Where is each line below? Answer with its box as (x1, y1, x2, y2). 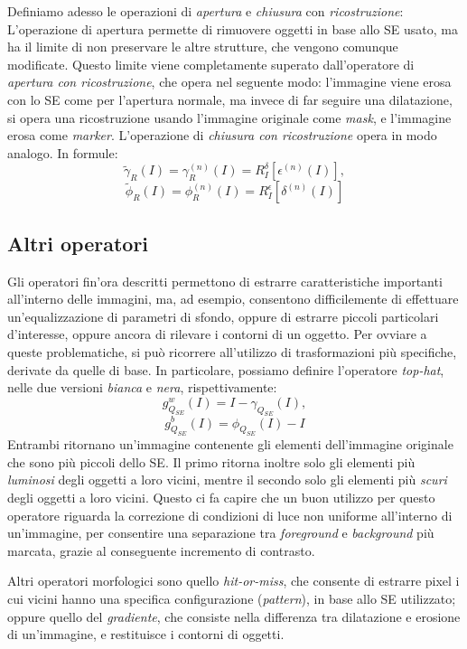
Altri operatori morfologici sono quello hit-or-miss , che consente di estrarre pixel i (7, 571, 460, 590)
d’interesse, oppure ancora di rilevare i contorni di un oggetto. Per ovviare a (7, 324, 427, 343)
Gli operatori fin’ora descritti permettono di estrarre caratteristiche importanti (7, 271, 443, 290)
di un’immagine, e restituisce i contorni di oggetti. (7, 625, 285, 644)
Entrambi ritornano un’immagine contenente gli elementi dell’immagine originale (7, 435, 453, 454)
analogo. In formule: (7, 143, 118, 162)
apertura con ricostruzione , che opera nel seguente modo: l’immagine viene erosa (7, 72, 452, 91)
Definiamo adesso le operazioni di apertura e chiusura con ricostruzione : (7, 2, 404, 20)
